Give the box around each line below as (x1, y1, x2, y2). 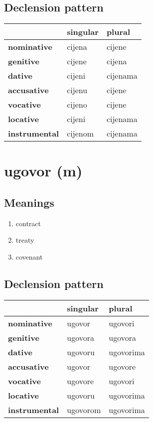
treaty (15, 235, 34, 245)
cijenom (67, 128, 94, 140)
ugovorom (67, 404, 101, 416)
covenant (15, 251, 43, 262)
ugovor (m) (4, 160, 83, 181)
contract (15, 218, 41, 228)
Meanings (4, 194, 54, 210)
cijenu (67, 84, 88, 96)
